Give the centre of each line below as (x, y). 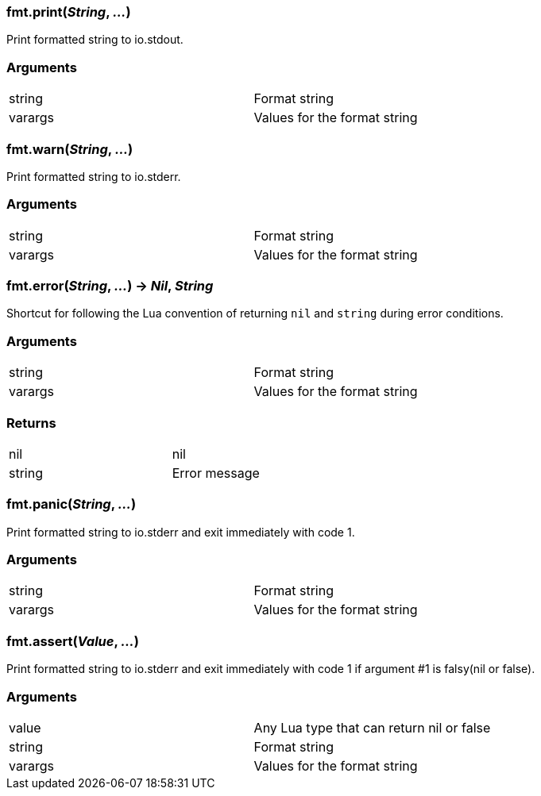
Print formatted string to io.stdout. (95, 40)
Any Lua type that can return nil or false (372, 727)
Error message (216, 473)
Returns (31, 423)
